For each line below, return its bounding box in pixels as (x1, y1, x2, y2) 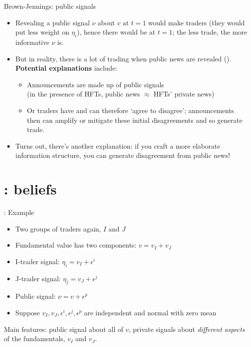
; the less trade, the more (172, 27, 248, 37)
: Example (4, 207, 35, 217)
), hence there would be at (77, 27, 156, 37)
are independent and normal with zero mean (84, 308, 216, 318)
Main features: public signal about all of (4, 324, 124, 334)
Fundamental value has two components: (15, 240, 137, 250)
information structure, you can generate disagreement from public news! (15, 150, 230, 160)
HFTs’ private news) (153, 89, 215, 99)
